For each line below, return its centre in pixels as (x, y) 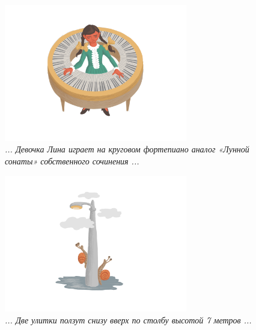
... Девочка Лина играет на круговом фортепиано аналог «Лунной (127, 149)
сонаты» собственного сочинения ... (72, 160)
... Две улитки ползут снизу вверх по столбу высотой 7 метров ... (128, 319)
